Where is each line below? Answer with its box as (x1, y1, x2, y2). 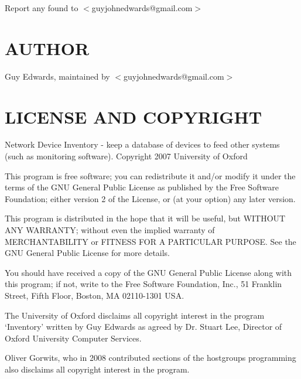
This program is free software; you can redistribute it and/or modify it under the (5, 169, 296, 182)
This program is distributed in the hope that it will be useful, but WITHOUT (5, 212, 286, 224)
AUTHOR (5, 36, 90, 60)
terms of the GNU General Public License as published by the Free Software (5, 181, 279, 193)
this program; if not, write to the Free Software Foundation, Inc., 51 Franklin (5, 278, 282, 290)
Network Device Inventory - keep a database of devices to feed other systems (5, 138, 280, 151)
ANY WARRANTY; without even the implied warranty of (5, 224, 215, 235)
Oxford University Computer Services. (5, 332, 142, 344)
